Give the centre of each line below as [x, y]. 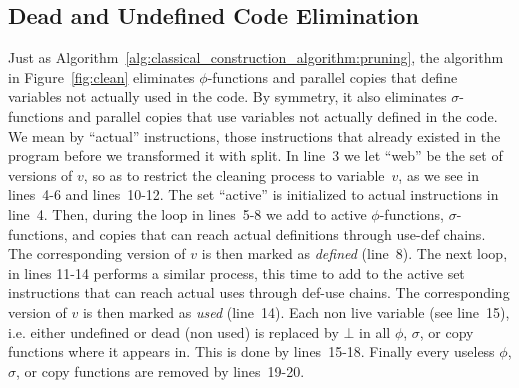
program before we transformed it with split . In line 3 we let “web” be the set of [255, 155]
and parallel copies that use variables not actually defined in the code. [283, 115]
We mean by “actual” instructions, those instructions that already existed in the [254, 135]
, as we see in [438, 174]
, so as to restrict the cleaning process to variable [234, 174]
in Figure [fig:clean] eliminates [101, 76]
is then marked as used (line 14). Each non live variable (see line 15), [296, 311]
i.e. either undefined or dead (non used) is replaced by [173, 331]
